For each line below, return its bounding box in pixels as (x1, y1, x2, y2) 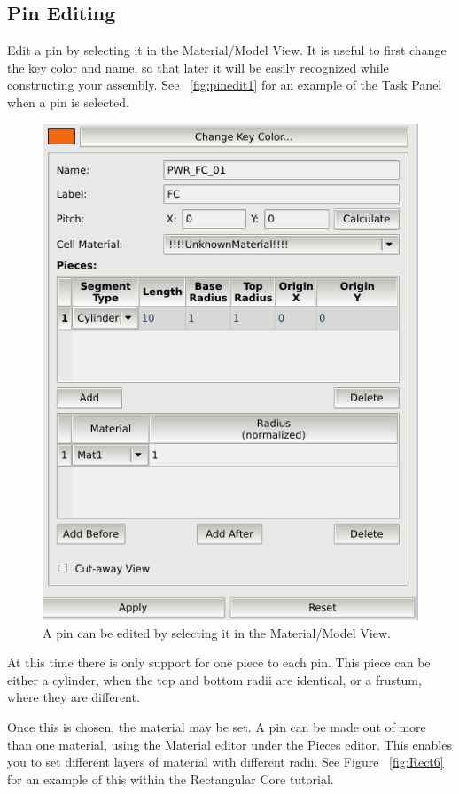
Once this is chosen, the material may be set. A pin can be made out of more (7, 717, 426, 736)
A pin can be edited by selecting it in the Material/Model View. (43, 623, 391, 642)
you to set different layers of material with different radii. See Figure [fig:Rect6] (7, 752, 444, 771)
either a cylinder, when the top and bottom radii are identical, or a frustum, (7, 670, 422, 689)
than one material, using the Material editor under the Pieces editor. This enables (7, 735, 452, 753)
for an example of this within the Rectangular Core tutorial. (7, 769, 334, 788)
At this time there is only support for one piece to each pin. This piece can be (7, 653, 431, 672)
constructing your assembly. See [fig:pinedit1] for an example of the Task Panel (7, 75, 442, 94)
